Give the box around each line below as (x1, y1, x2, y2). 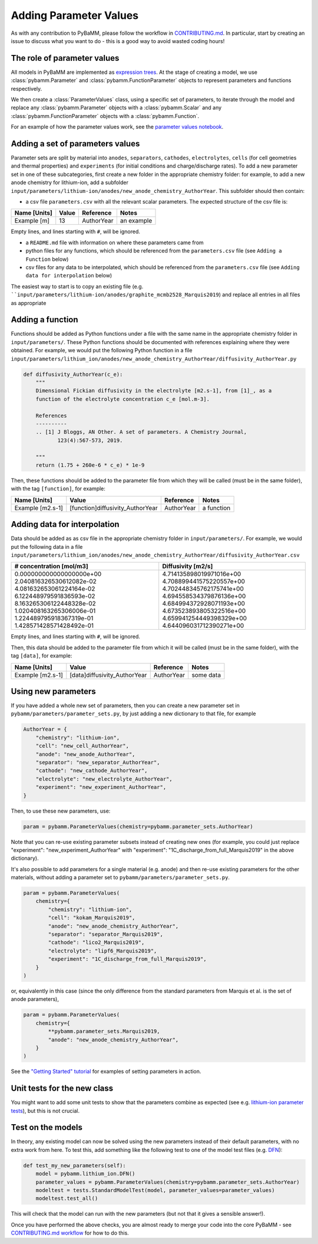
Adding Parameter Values (11, 9, 139, 22)
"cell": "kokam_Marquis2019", (48, 915, 135, 921)
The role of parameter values (11, 53, 120, 63)
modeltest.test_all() (35, 1195, 98, 1202)
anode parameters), (11, 996, 59, 1003)
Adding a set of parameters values (11, 139, 140, 149)
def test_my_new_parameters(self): (23, 1162, 126, 1168)
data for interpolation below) (25, 272, 112, 279)
